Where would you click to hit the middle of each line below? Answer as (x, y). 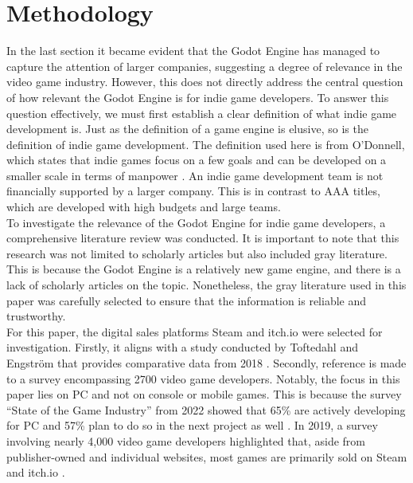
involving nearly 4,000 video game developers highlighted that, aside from (186, 440)
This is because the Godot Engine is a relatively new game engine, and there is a (204, 269)
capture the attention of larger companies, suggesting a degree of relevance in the (205, 66)
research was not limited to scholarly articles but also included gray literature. (197, 253)
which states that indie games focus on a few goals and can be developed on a (197, 160)
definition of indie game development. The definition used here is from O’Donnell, (206, 144)
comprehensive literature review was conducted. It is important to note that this (203, 238)
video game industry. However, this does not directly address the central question (205, 82)
